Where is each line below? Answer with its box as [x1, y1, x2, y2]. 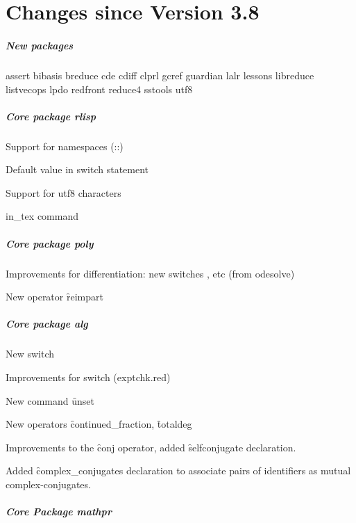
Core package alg [6, 316, 88, 331]
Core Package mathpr [6, 504, 112, 519]
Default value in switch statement [6, 162, 149, 177]
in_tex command [6, 209, 78, 223]
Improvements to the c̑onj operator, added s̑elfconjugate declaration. [6, 440, 296, 454]
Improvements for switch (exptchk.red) [6, 369, 171, 384]
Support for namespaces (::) [6, 138, 124, 153]
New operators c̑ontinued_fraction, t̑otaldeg [6, 417, 192, 431]
